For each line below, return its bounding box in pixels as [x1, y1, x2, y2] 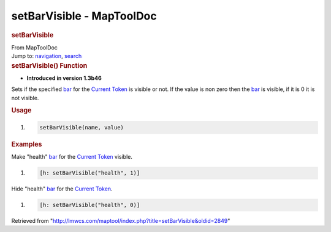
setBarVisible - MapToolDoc [11, 9, 158, 23]
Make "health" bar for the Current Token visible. [11, 153, 133, 161]
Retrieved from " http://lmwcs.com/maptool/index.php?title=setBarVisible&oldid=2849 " [11, 217, 230, 225]
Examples [11, 140, 42, 148]
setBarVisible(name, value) [39, 124, 124, 131]
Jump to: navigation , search [11, 53, 82, 60]
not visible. [11, 94, 39, 101]
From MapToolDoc [11, 43, 58, 51]
